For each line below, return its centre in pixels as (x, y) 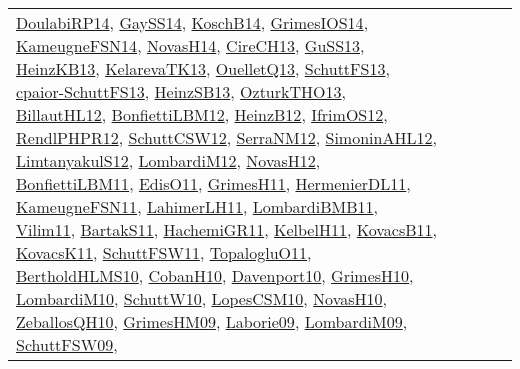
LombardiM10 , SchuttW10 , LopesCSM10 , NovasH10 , (201, 298)
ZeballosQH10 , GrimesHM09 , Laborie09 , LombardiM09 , (212, 321)
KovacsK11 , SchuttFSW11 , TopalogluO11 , (164, 252)
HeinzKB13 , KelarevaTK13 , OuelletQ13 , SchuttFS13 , (203, 68)
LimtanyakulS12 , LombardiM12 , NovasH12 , (168, 160)
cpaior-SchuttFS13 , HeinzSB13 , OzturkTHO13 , (181, 91)
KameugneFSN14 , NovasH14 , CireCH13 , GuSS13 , (190, 45)
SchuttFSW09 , (67, 344)
